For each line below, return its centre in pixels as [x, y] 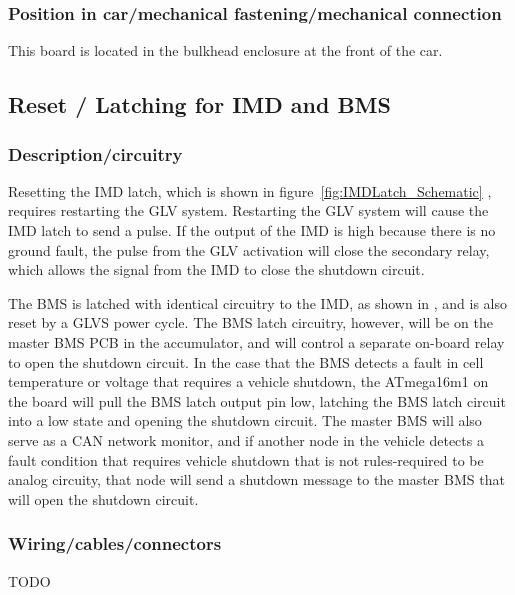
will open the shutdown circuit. [103, 498]
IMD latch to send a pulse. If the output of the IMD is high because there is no [252, 230]
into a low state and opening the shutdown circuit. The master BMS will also [245, 420]
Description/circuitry [95, 153]
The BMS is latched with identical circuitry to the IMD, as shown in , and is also [257, 302]
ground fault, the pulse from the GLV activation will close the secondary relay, [249, 249]
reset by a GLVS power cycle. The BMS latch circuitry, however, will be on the [250, 322]
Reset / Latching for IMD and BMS [199, 104]
